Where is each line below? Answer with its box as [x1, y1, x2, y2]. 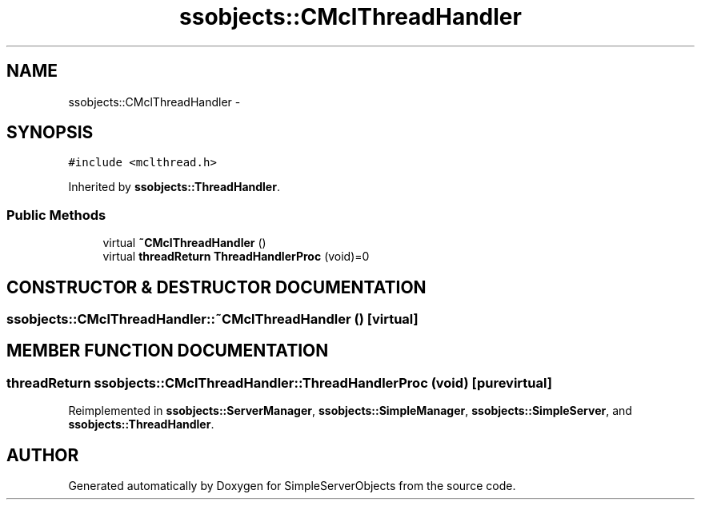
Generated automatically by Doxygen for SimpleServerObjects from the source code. [68, 479, 516, 493]
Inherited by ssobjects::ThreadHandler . [68, 180, 280, 194]
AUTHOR [6, 444, 79, 465]
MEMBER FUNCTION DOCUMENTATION [6, 341, 329, 361]
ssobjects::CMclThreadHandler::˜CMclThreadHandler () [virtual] [6, 311, 419, 328]
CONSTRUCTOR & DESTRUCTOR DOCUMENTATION [6, 277, 427, 297]
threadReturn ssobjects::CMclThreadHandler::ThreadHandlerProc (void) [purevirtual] [6, 374, 552, 391]
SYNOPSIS [6, 122, 94, 143]
